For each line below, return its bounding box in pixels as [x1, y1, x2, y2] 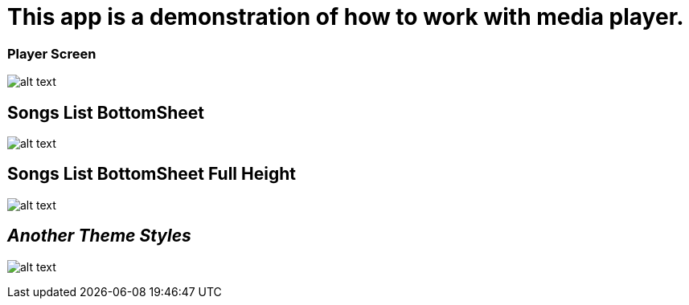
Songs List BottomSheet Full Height [7, 164, 296, 185]
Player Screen [7, 45, 96, 62]
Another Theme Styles [7, 226, 191, 246]
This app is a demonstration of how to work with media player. [7, 3, 684, 31]
